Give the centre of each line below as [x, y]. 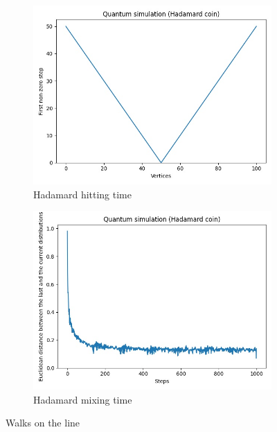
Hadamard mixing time [83, 399]
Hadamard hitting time [83, 194]
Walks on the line [43, 423]
